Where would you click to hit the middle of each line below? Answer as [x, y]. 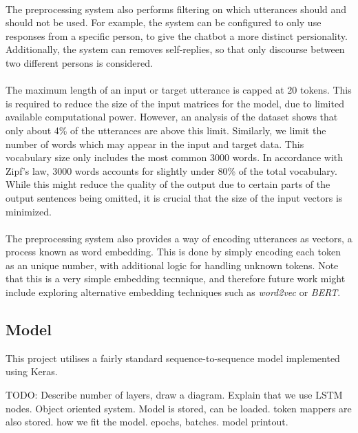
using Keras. [32, 371]
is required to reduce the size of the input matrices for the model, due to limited [175, 103]
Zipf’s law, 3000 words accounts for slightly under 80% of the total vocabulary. [171, 170]
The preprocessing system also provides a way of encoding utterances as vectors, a [179, 238]
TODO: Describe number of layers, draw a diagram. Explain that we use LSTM [174, 395]
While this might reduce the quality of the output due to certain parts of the [168, 184]
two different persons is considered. [79, 62]
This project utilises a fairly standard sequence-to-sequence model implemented [173, 358]
